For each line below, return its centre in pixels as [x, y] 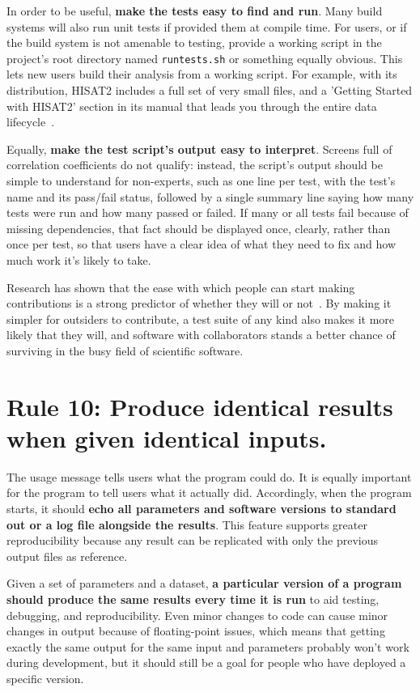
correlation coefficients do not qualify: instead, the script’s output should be [195, 165]
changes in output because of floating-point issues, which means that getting [196, 631]
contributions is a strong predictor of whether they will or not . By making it [199, 303]
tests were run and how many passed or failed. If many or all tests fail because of [208, 212]
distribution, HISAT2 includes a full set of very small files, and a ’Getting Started [210, 90]
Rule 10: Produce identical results [200, 406]
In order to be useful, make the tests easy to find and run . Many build [195, 11]
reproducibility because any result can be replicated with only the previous [192, 540]
